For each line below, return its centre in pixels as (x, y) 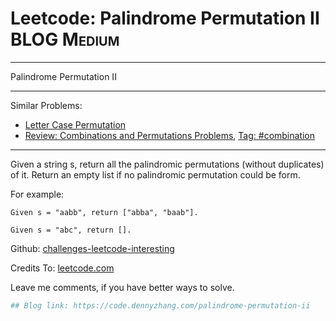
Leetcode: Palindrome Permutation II (165, 18)
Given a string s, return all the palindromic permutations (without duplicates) (167, 164)
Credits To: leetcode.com (62, 268)
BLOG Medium (65, 39)
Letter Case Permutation (75, 124)
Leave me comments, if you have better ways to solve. (122, 287)
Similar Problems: (46, 105)
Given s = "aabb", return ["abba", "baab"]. (104, 212)
